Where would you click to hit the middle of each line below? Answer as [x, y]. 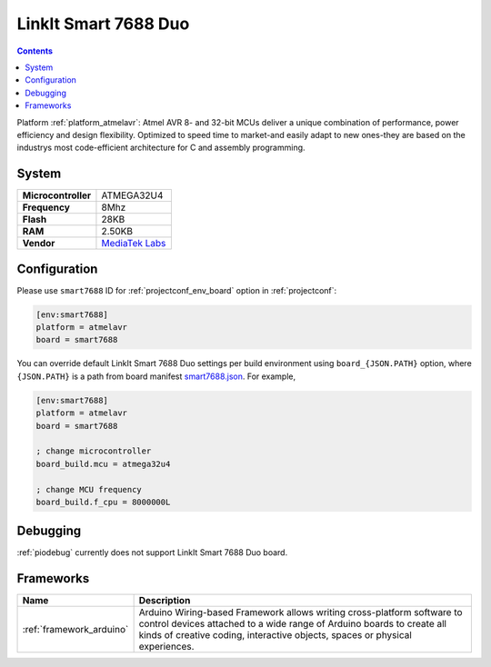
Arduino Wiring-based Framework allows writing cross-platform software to [301, 612]
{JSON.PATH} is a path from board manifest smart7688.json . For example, [156, 376]
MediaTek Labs [134, 244]
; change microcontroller [94, 451]
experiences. [166, 647]
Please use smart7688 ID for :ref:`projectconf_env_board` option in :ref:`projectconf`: [177, 290]
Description [165, 601]
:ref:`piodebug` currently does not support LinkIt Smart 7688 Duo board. [152, 553]
